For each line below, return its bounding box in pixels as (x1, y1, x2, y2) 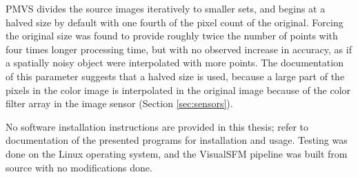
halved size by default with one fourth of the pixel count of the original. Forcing (6, 15, 344, 29)
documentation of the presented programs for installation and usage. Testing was (6, 133, 348, 147)
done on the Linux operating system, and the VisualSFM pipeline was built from (6, 146, 348, 160)
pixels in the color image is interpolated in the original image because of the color (6, 82, 351, 97)
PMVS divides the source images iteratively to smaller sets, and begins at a (6, 1, 326, 15)
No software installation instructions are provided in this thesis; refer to (6, 119, 309, 133)
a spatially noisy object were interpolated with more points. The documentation (6, 55, 344, 70)
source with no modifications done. (6, 160, 152, 174)
